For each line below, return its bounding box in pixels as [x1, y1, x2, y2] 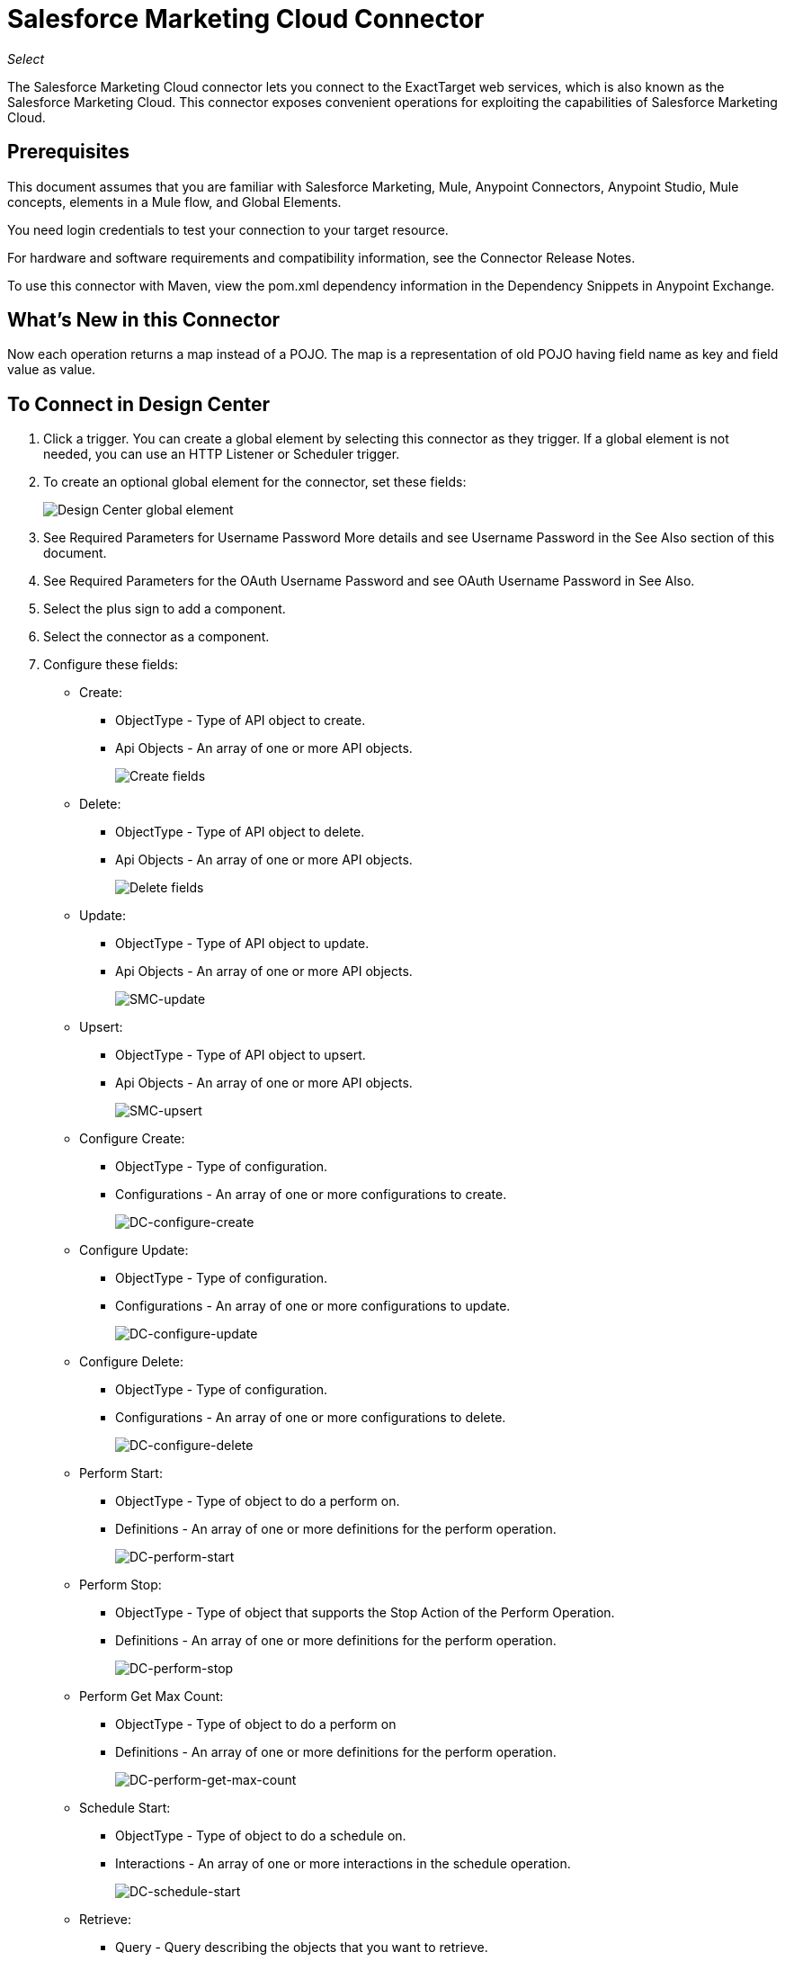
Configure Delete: [79, 1354, 183, 1370]
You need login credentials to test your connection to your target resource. [7, 221, 449, 237]
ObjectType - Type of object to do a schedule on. [115, 1828, 406, 1844]
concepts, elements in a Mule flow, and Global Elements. [7, 193, 342, 210]
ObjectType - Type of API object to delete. [115, 824, 365, 840]
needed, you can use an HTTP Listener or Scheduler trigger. [43, 446, 400, 462]
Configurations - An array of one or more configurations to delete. [115, 1410, 506, 1426]
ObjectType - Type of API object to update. [115, 936, 370, 952]
